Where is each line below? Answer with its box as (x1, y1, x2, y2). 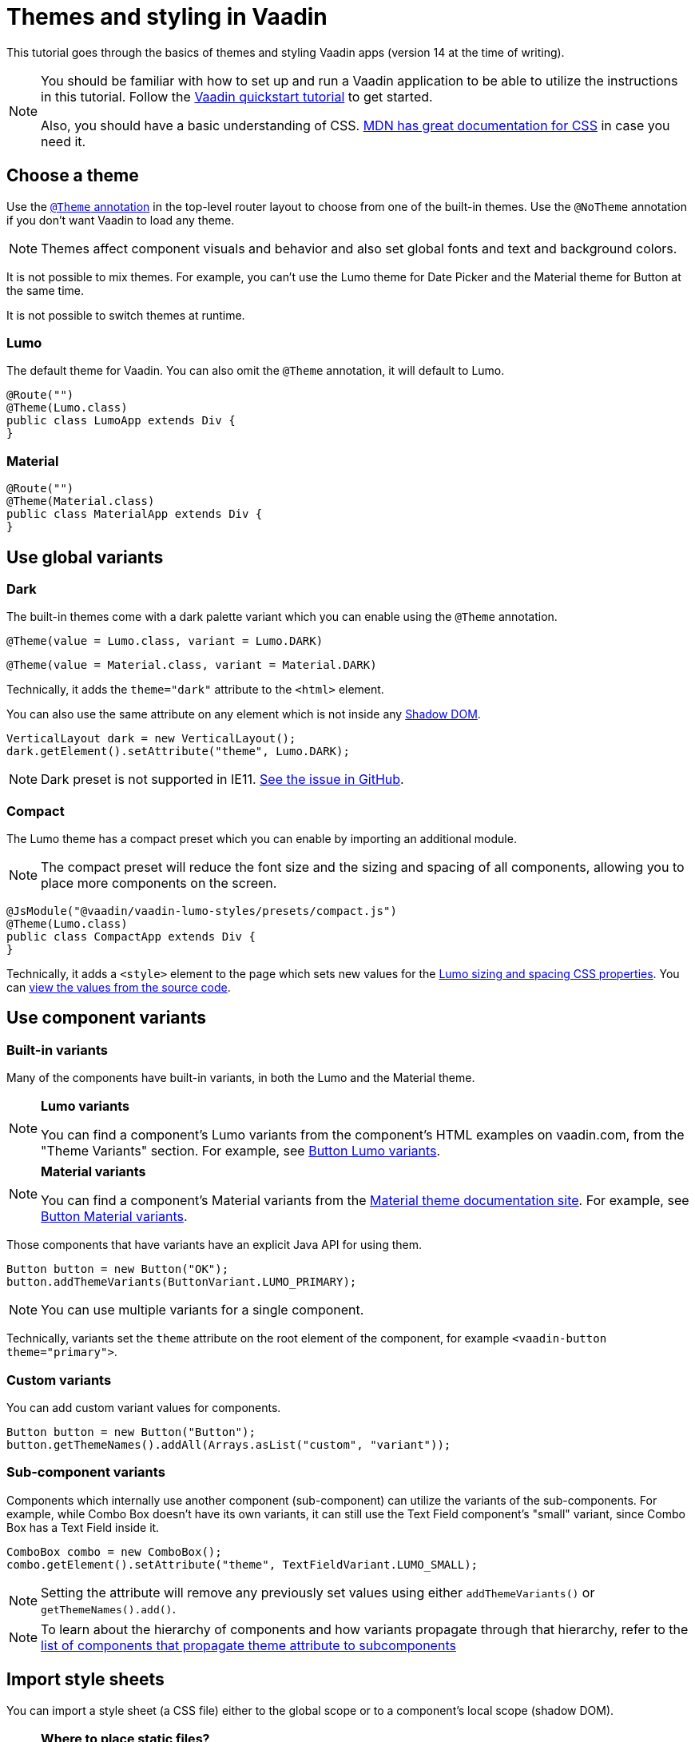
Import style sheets (6, 1669, 165, 1690)
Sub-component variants (6, 1464, 165, 1481)
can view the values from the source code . (6, 980, 231, 995)
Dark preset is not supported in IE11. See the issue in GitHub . (41, 771, 404, 788)
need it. (41, 133, 86, 149)
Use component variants (6, 1008, 206, 1028)
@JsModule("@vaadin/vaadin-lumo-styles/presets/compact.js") (6, 905, 397, 918)
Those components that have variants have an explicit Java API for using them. (6, 1238, 423, 1252)
